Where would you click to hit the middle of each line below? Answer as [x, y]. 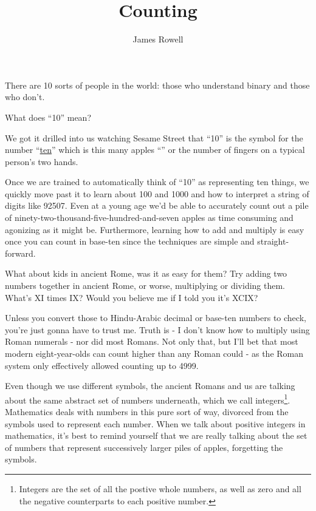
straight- [273, 241]
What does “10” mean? [48, 117]
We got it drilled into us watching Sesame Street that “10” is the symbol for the [154, 137]
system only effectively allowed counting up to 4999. [102, 365]
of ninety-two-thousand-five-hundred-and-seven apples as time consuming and [149, 218]
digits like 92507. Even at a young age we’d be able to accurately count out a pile [157, 205]
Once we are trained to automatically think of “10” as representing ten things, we [157, 182]
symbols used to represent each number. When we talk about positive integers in [155, 423]
